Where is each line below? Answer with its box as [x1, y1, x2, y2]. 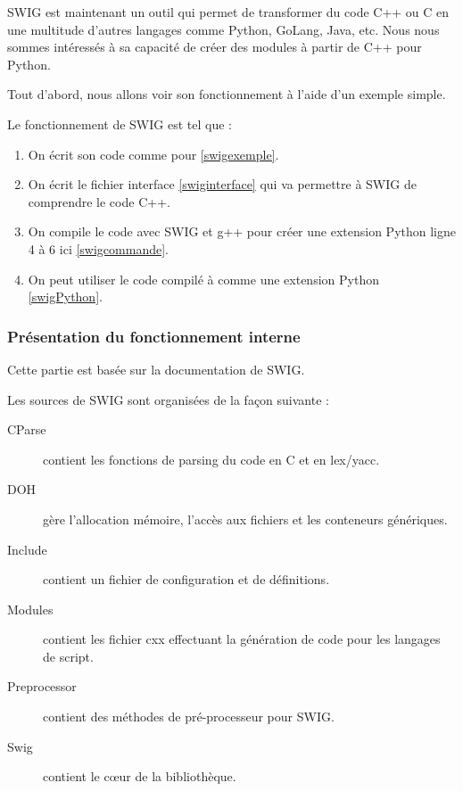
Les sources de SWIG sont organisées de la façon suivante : [7, 390, 329, 408]
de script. [43, 647, 94, 665]
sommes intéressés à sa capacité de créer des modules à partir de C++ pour [7, 37, 422, 56]
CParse [7, 420, 46, 439]
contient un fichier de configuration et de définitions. [43, 570, 330, 589]
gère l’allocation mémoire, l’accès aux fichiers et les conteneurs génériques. [43, 509, 448, 528]
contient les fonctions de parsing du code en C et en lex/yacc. [43, 449, 380, 468]
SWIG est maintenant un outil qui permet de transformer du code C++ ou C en [7, 3, 450, 21]
